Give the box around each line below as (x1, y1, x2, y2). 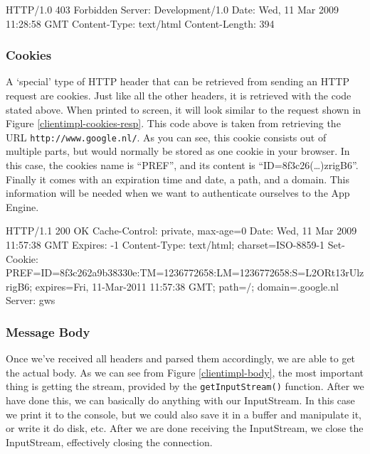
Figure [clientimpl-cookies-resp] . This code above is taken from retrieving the (6, 116, 341, 131)
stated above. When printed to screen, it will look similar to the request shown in (6, 102, 361, 117)
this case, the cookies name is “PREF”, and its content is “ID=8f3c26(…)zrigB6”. (6, 158, 359, 173)
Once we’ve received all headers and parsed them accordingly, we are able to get (6, 351, 356, 366)
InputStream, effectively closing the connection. (6, 434, 213, 449)
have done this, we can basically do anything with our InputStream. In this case (6, 393, 355, 408)
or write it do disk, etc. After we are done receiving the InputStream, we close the (6, 421, 364, 436)
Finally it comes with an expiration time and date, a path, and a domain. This (6, 171, 350, 186)
